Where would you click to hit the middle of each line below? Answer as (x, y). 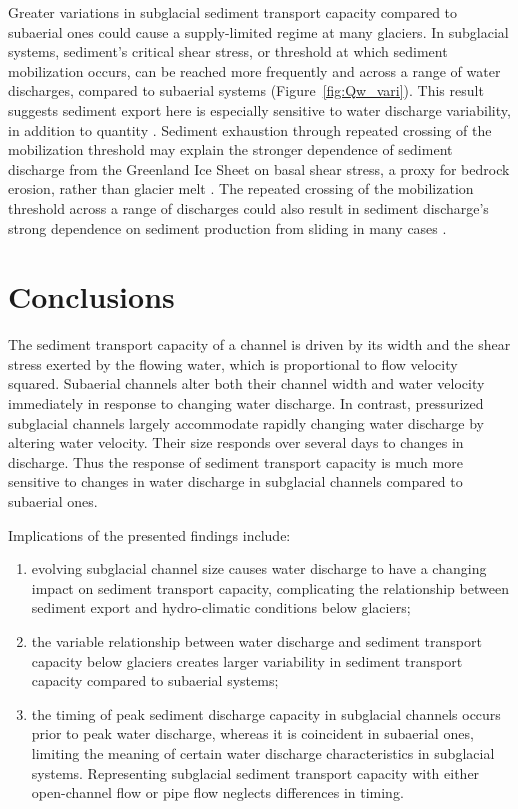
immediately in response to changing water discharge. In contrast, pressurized (246, 403)
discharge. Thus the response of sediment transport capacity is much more (235, 461)
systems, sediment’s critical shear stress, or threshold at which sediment (228, 51)
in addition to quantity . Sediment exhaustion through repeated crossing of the (250, 129)
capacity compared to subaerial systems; (155, 680)
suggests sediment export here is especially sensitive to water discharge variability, (259, 109)
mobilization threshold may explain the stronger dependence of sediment (230, 149)
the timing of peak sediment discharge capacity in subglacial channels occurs (266, 713)
